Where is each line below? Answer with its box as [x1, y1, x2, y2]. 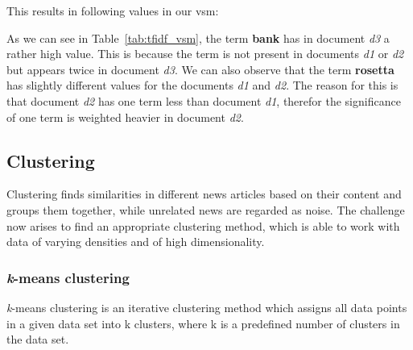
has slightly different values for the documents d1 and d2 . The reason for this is [6, 77, 399, 94]
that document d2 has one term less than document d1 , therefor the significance [6, 92, 401, 109]
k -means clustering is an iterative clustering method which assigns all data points [6, 298, 407, 315]
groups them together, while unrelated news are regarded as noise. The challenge [6, 201, 405, 218]
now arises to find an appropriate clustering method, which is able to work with [6, 217, 400, 234]
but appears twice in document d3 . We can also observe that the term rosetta [6, 60, 394, 77]
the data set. [6, 331, 69, 348]
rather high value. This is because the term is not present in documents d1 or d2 [6, 45, 404, 62]
